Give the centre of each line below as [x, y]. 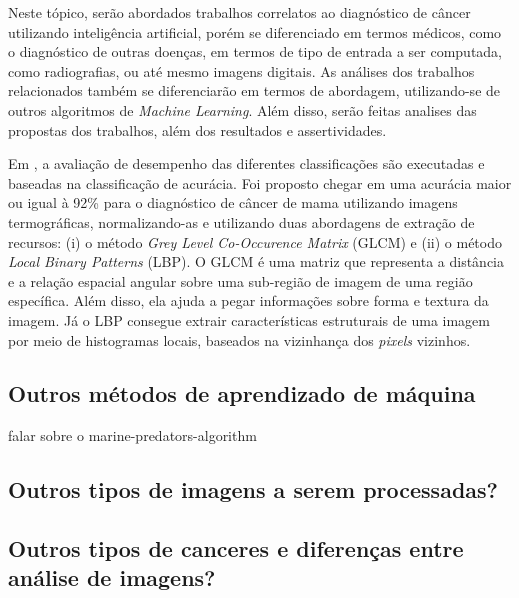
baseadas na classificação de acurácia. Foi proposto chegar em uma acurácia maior [260, 182]
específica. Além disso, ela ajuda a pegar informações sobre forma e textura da [248, 300]
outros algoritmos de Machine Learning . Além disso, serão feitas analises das [242, 109]
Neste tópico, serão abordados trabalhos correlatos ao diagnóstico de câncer [239, 12]
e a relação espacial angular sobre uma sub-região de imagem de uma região [240, 280]
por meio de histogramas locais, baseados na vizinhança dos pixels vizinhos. [239, 339]
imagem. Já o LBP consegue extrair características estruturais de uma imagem [249, 319]
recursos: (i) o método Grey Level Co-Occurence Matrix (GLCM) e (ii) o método [255, 241]
